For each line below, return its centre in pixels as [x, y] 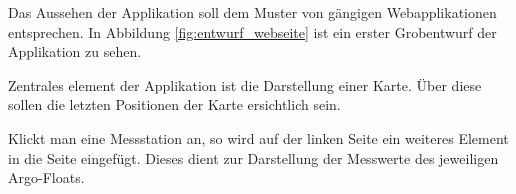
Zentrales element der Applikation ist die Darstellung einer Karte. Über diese [245, 84]
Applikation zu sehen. [75, 51]
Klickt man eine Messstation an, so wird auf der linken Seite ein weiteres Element [258, 137]
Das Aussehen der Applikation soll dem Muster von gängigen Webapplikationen [252, 12]
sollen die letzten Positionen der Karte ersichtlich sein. [174, 104]
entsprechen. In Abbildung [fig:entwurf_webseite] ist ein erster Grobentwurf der [252, 31]
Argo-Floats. [46, 177]
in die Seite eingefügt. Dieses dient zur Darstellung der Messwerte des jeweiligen [253, 157]
